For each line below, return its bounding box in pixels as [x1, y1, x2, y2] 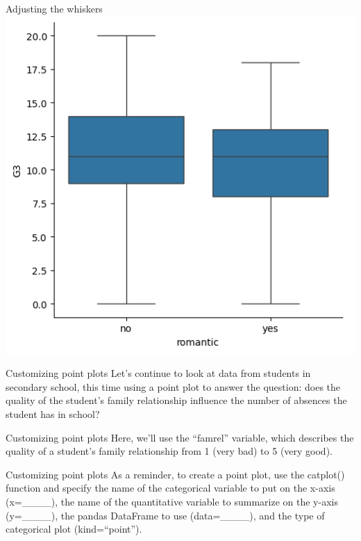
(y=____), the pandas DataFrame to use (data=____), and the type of [6, 508, 325, 522]
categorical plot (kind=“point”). [6, 522, 142, 536]
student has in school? [6, 407, 100, 421]
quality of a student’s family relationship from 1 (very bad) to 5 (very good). [6, 444, 333, 458]
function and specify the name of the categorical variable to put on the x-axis [6, 481, 335, 495]
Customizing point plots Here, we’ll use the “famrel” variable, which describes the [6, 430, 354, 444]
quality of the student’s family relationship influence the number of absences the [6, 393, 347, 407]
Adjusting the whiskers [6, 1, 103, 15]
